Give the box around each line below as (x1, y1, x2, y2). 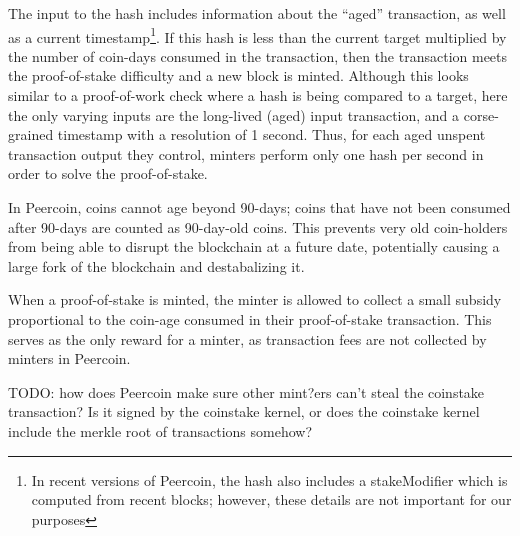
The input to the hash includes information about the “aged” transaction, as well (8, 3, 506, 23)
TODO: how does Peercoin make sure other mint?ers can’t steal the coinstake (8, 381, 485, 402)
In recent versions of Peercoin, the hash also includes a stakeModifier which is (31, 469, 508, 490)
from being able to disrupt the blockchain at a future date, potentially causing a (8, 236, 500, 257)
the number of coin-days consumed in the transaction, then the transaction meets (8, 45, 508, 66)
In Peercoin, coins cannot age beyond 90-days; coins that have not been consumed (8, 197, 511, 217)
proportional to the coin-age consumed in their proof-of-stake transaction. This (8, 308, 492, 329)
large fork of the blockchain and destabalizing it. (8, 255, 305, 276)
